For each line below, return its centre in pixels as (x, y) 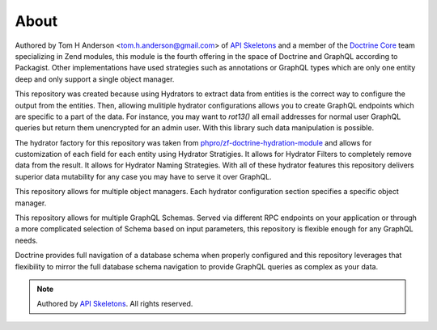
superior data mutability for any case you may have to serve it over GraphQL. (143, 176)
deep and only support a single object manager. (95, 79)
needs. (26, 240)
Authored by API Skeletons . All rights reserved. (115, 304)
